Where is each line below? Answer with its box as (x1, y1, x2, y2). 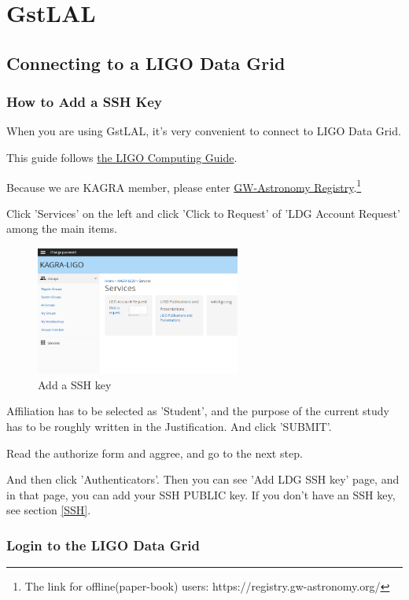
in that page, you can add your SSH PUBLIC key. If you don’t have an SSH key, (6, 486, 396, 502)
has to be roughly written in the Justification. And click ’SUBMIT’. (6, 418, 332, 435)
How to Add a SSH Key (6, 92, 162, 112)
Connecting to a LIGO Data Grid (6, 50, 286, 75)
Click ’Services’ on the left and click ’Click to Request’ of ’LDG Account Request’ (6, 204, 400, 221)
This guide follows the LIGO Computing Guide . (6, 149, 238, 165)
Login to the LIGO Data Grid (6, 535, 200, 554)
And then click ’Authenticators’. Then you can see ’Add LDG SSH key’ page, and (6, 471, 400, 488)
